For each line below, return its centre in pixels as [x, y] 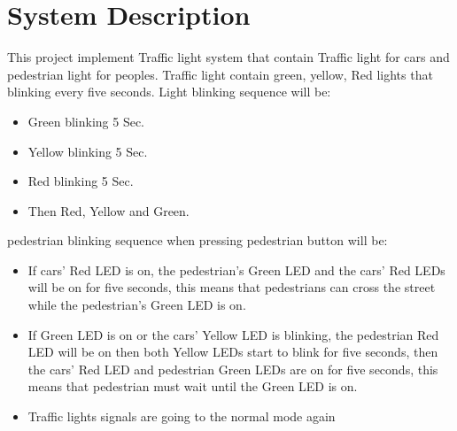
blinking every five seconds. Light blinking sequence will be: [169, 92]
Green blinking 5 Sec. [86, 121]
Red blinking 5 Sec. [81, 181]
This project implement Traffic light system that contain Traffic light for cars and [228, 57]
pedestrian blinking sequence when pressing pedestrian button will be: [198, 240]
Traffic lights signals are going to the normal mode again [182, 416]
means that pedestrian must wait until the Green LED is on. [193, 386]
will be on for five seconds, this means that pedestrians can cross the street [232, 287]
